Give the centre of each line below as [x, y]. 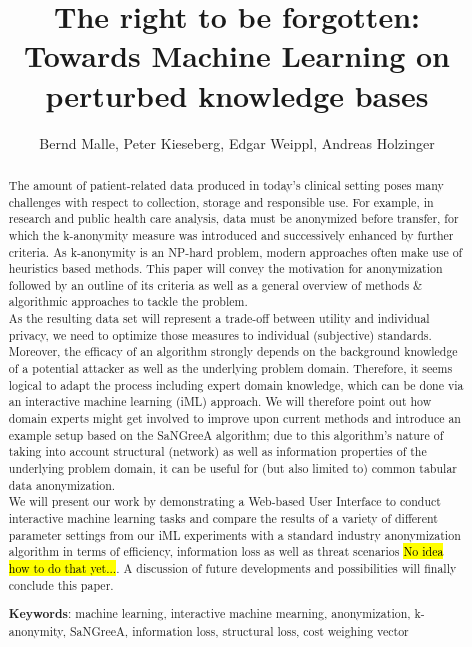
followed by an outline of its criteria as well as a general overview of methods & [215, 284]
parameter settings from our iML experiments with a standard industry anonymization [234, 534]
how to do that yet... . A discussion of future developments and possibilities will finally [232, 567]
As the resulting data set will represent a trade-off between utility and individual [219, 318]
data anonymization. [62, 484]
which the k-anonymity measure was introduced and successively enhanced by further [231, 234]
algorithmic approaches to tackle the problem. [128, 301]
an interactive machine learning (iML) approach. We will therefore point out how [220, 401]
